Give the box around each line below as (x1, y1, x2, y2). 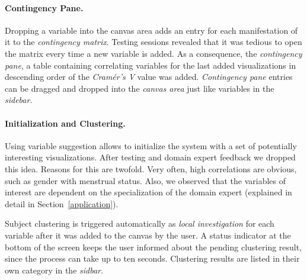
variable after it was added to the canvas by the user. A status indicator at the (5, 228, 291, 241)
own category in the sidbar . (5, 263, 103, 276)
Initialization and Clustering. (5, 117, 126, 129)
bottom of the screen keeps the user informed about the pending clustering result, (5, 240, 302, 253)
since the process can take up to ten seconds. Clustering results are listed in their (5, 252, 300, 265)
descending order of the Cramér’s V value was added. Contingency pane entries (5, 70, 293, 83)
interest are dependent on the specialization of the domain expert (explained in (5, 186, 292, 198)
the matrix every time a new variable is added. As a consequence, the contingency (5, 47, 302, 59)
